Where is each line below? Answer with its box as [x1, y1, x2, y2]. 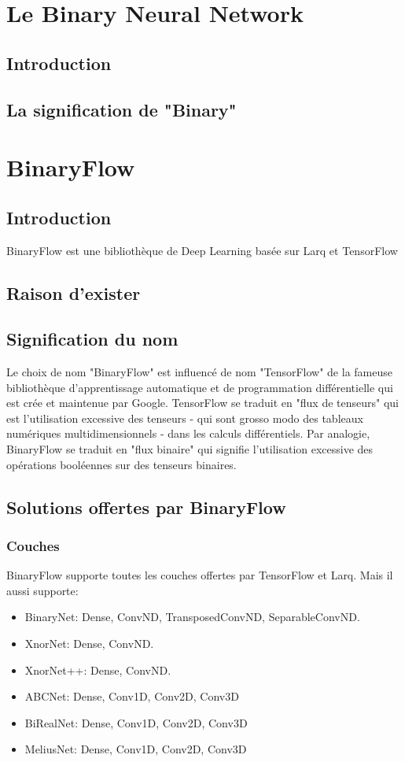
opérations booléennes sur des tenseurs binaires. [6, 456, 237, 472]
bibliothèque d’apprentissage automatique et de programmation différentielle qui [6, 379, 393, 395]
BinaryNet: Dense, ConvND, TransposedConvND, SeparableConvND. [24, 608, 360, 625]
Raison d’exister [6, 280, 141, 305]
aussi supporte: [6, 582, 79, 598]
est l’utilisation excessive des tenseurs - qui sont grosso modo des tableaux [6, 409, 363, 426]
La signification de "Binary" [6, 97, 237, 121]
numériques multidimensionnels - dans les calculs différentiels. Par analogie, [6, 425, 370, 442]
